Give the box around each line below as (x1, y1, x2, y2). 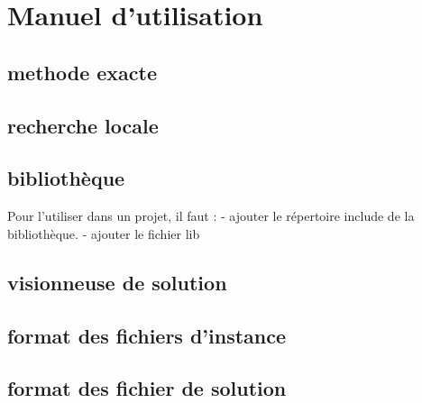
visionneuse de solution (7, 268, 227, 296)
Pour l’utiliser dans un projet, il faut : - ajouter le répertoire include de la (7, 206, 415, 225)
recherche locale (7, 111, 159, 139)
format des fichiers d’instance (7, 321, 287, 349)
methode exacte (7, 58, 158, 86)
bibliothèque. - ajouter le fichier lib (7, 224, 200, 243)
